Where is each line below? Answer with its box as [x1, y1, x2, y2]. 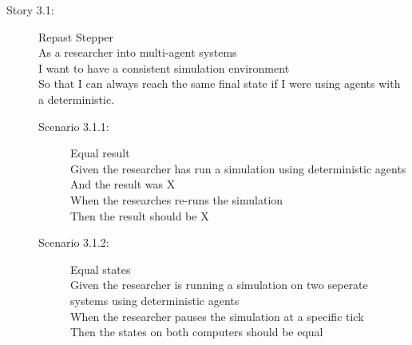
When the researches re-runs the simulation [70, 191, 283, 208]
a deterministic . [38, 90, 115, 107]
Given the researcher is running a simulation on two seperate [70, 276, 368, 293]
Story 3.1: [6, 2, 54, 18]
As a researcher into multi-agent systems [38, 44, 237, 61]
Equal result [70, 145, 130, 161]
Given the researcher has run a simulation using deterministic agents [70, 160, 406, 176]
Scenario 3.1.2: [38, 234, 109, 251]
